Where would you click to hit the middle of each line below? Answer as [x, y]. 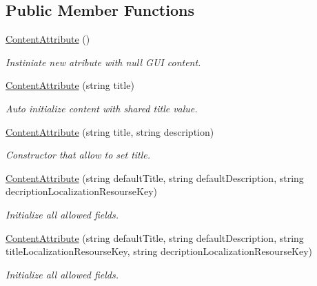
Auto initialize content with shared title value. [102, 108]
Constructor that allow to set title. [78, 155]
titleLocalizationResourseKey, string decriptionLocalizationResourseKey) [159, 251]
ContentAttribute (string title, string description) [110, 131]
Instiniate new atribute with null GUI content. [103, 62]
